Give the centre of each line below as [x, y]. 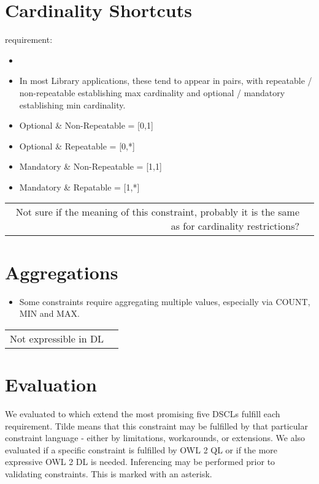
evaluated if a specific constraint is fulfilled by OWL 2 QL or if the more [141, 449]
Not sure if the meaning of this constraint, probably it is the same [157, 212]
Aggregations [62, 272]
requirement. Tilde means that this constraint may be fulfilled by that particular [156, 425]
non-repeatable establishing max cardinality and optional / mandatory [152, 92]
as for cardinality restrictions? [235, 226]
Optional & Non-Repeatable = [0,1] [86, 125]
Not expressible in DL [57, 338]
